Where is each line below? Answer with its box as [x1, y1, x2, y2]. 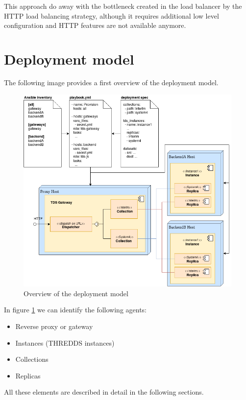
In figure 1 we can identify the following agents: [4, 305, 147, 315]
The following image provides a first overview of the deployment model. [4, 77, 219, 87]
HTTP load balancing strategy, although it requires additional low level [4, 10, 219, 21]
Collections [15, 354, 49, 364]
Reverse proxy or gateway [15, 321, 93, 331]
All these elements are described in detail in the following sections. [4, 387, 204, 397]
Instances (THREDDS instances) [15, 337, 115, 348]
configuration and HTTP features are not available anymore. [4, 20, 186, 30]
